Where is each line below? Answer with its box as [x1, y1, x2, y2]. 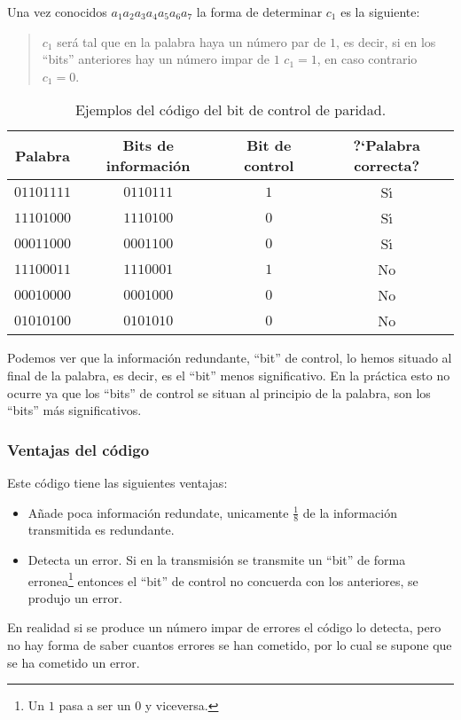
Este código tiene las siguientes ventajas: [7, 473, 228, 491]
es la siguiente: [340, 3, 420, 20]
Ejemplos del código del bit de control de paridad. [74, 99, 387, 121]
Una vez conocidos [7, 3, 107, 20]
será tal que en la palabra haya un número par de [57, 32, 326, 51]
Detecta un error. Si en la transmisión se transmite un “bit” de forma [27, 550, 406, 568]
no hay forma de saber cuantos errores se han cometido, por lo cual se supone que [7, 636, 452, 654]
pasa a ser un [59, 696, 131, 715]
